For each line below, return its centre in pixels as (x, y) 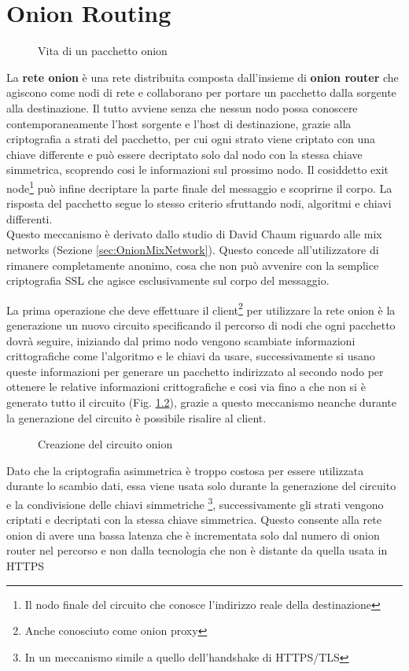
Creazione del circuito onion (105, 444)
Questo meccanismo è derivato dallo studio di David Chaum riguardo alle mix (194, 234)
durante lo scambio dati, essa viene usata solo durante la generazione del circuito (201, 486)
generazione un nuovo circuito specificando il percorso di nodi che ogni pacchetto (201, 324)
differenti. (29, 218)
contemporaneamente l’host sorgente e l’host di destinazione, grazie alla (179, 123)
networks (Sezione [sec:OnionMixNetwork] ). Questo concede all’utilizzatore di (193, 249)
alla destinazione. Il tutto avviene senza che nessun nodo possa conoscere (182, 107)
